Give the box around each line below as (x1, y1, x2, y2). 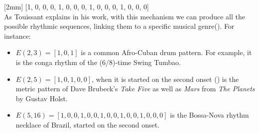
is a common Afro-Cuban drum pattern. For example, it (81, 47, 252, 58)
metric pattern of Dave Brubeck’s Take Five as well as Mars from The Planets (15, 83, 255, 94)
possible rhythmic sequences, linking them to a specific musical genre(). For (4, 21, 235, 31)
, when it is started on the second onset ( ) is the (92, 73, 239, 84)
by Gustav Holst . (15, 93, 68, 103)
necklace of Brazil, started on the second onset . (15, 119, 160, 130)
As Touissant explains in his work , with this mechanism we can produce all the (4, 11, 245, 21)
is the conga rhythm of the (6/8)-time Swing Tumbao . (15, 57, 181, 67)
